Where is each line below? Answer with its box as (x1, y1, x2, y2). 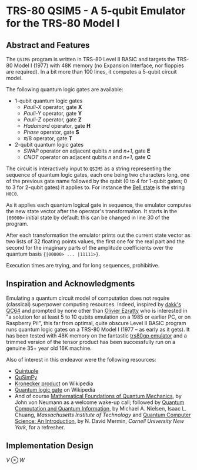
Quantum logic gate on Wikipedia (14, 386, 96, 393)
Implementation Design (6, 441, 94, 451)
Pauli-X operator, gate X (23, 104, 82, 110)
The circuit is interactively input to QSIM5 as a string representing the (6, 165, 171, 172)
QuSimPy (14, 373, 38, 380)
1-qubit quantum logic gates (14, 97, 83, 104)
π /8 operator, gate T (23, 135, 72, 142)
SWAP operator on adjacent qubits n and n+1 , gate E (23, 147, 151, 154)
